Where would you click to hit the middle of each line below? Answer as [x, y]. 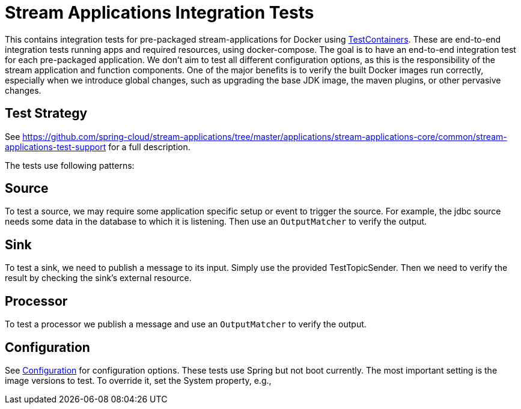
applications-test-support [56, 147]
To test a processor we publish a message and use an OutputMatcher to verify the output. [186, 324]
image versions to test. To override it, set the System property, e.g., [138, 380]
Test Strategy [46, 114]
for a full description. [149, 147]
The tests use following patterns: [70, 165]
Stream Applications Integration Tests [160, 13]
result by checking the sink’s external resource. [98, 278]
